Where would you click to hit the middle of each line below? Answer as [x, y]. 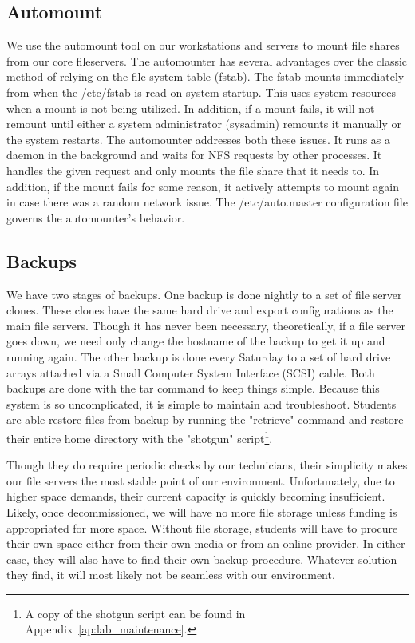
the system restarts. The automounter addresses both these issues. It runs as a [199, 139]
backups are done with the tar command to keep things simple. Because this [193, 388]
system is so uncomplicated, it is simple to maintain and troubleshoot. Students [202, 403]
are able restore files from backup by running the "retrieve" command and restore [205, 419]
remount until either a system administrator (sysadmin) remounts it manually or [204, 124]
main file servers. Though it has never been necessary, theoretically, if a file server [206, 325]
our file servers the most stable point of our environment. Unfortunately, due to [201, 480]
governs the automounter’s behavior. [96, 217]
